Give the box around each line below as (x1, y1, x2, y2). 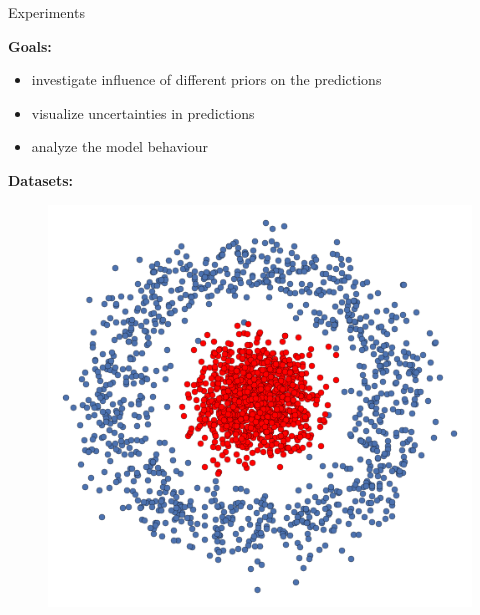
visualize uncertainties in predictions (31, 102, 255, 123)
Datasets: (8, 169, 74, 190)
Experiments (8, 2, 85, 22)
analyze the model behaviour (31, 136, 209, 157)
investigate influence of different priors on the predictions (31, 69, 382, 90)
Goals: (8, 35, 52, 56)
